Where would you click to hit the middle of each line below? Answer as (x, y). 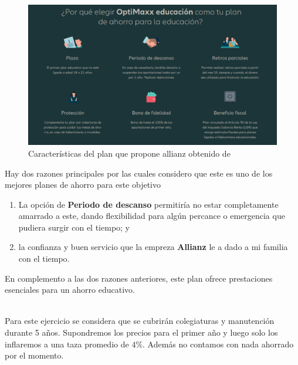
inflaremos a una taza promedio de (67, 344)
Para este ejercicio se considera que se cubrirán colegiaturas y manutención (140, 321)
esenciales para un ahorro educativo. (70, 290)
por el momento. (34, 355)
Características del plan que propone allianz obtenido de (129, 153)
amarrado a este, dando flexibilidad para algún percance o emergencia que (152, 216)
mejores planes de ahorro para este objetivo (83, 185)
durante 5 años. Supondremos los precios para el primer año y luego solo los (141, 332)
